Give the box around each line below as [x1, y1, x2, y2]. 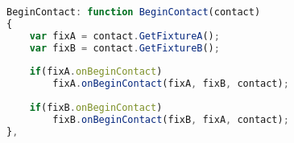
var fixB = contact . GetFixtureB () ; [29, 42, 220, 54]
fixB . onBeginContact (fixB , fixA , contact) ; [52, 113, 289, 125]
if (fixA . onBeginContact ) [29, 66, 163, 78]
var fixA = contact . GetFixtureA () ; [29, 30, 220, 42]
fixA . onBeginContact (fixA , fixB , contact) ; [52, 78, 289, 90]
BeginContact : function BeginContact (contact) [6, 6, 261, 18]
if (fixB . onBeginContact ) [29, 102, 163, 113]
